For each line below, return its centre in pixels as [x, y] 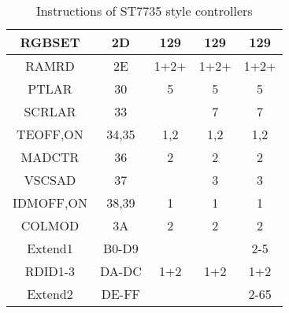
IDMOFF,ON [50, 203]
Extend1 [50, 248]
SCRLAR [50, 111]
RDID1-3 [50, 271]
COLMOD [50, 225]
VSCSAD [50, 180]
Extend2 [50, 294]
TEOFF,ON [50, 134]
